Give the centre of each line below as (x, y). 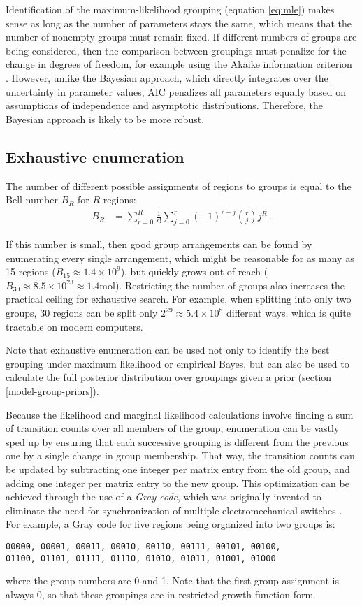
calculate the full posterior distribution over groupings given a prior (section (169, 377)
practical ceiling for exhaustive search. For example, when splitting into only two (179, 299)
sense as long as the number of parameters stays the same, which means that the (179, 23)
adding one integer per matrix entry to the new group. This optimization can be (178, 483)
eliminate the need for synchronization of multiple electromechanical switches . (174, 510)
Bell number (32, 200)
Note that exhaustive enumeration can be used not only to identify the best (168, 350)
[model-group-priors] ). (52, 391)
